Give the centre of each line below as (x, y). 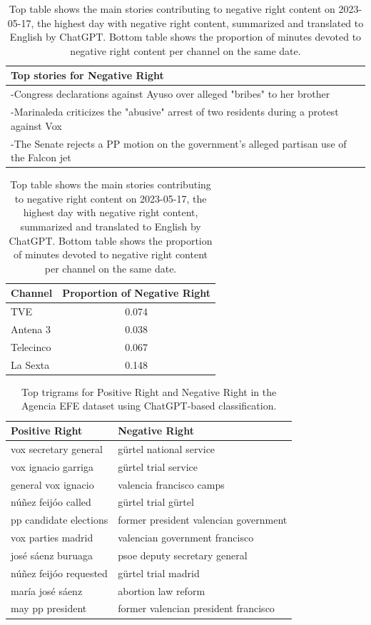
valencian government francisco (186, 538)
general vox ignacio (52, 484)
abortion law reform (162, 590)
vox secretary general (57, 448)
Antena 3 (31, 329)
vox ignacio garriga (52, 466)
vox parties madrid (52, 538)
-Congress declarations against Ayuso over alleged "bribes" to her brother (171, 94)
